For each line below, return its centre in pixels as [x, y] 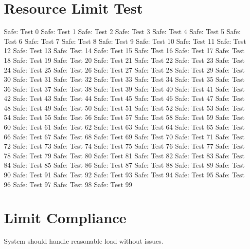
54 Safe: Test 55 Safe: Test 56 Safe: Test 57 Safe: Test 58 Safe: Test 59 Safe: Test [125, 117]
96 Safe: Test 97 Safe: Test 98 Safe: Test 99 [68, 184]
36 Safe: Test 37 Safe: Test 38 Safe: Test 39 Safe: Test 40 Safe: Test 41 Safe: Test [125, 88]
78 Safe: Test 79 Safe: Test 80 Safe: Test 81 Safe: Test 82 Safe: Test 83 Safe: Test [125, 155]
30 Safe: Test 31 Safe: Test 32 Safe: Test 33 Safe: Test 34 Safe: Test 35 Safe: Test [125, 79]
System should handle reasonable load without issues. [84, 241]
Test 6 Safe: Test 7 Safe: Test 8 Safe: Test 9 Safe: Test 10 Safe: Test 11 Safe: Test [125, 41]
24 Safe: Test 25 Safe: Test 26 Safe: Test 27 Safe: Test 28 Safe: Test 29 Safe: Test [125, 69]
